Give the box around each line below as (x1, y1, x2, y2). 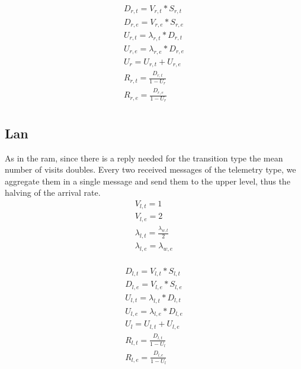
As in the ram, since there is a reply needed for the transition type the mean (5, 151, 283, 164)
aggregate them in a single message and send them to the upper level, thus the (5, 174, 290, 187)
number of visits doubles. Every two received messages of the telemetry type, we (5, 163, 296, 176)
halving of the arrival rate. (5, 186, 101, 199)
